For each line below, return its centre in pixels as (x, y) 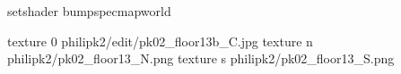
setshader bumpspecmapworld (89, 11)
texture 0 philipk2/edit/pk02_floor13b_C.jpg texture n (160, 41)
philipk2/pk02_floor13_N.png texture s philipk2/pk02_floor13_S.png (201, 58)
